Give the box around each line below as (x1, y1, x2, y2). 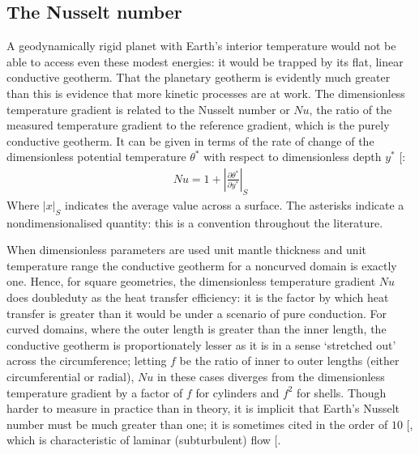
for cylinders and (195, 384, 280, 401)
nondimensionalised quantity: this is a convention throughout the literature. (6, 214, 383, 231)
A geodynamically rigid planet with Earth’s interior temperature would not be (6, 37, 396, 54)
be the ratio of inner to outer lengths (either (179, 352, 400, 369)
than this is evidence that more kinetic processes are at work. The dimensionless (6, 84, 405, 101)
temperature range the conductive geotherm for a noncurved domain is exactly (6, 257, 397, 274)
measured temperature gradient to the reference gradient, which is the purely (6, 117, 390, 134)
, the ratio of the (309, 100, 392, 117)
